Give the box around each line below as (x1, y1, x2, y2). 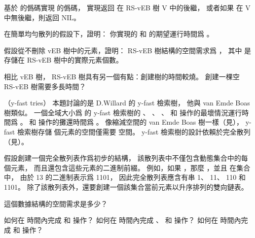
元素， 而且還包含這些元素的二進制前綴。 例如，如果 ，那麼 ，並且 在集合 (10, 162, 251, 172)
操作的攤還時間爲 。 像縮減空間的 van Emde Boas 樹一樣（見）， (38, 117, 243, 127)
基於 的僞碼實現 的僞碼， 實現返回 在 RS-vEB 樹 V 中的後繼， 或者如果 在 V (4, 2, 251, 12)
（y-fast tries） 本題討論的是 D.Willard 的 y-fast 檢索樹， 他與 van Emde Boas (4, 98, 250, 108)
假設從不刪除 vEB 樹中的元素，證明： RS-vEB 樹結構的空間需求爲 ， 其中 (4, 45, 242, 55)
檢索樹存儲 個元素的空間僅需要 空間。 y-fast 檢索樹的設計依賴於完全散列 (17, 126, 251, 136)
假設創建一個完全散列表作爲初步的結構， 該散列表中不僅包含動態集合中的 (4, 153, 241, 163)
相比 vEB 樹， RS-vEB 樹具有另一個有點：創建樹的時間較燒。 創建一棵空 (4, 71, 240, 81)
